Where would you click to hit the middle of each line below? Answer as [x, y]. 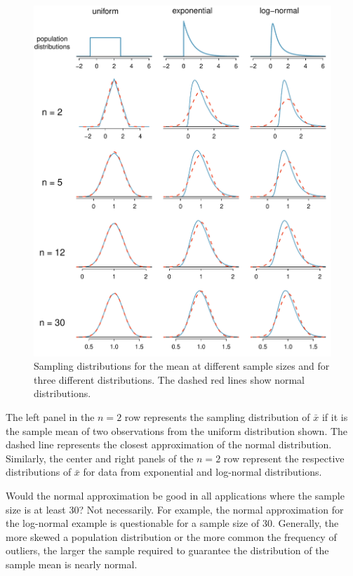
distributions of [39, 472]
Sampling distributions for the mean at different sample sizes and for [182, 366]
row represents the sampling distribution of [217, 417]
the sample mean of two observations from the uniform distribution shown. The [177, 430]
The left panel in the [50, 417]
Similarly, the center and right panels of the [100, 458]
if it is [335, 417]
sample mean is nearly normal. [72, 564]
